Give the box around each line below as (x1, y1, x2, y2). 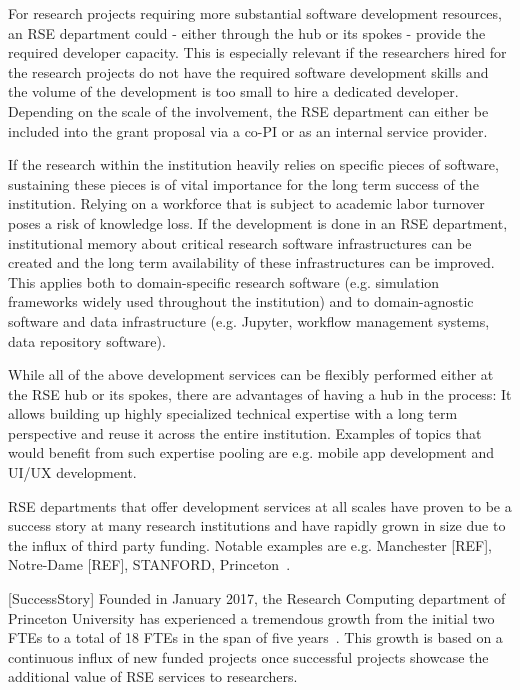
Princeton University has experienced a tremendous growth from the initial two (8, 607, 495, 628)
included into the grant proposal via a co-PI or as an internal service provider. (8, 120, 488, 141)
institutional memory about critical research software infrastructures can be (8, 232, 472, 253)
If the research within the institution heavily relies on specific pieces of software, (8, 154, 499, 175)
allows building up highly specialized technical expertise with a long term (8, 403, 458, 424)
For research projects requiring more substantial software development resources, (8, 3, 502, 23)
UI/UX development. (8, 462, 137, 483)
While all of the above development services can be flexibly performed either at (8, 364, 494, 385)
